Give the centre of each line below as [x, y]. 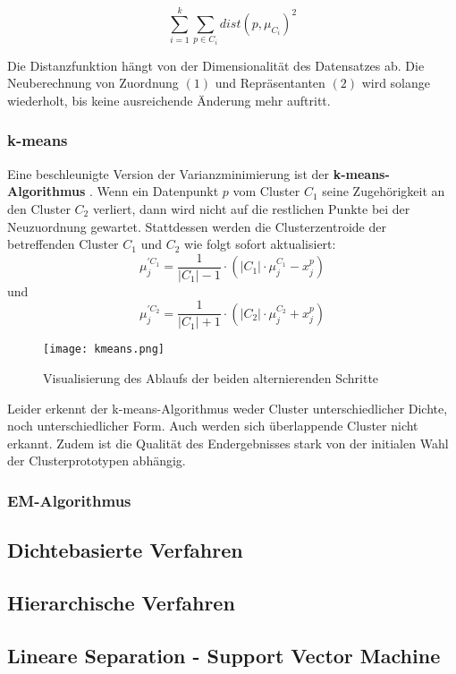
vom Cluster [266, 191]
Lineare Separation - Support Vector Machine [224, 655]
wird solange [396, 83]
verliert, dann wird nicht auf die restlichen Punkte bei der [251, 208]
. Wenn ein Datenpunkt [154, 191]
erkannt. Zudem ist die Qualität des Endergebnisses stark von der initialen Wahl [228, 443]
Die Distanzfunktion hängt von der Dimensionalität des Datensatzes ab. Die [216, 65]
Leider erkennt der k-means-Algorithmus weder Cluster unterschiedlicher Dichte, [228, 408]
